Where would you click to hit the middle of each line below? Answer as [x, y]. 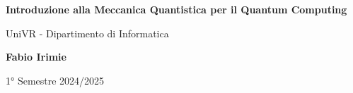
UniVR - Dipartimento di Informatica [87, 33]
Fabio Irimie [36, 57]
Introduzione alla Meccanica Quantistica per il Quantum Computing [176, 9]
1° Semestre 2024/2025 [55, 80]
